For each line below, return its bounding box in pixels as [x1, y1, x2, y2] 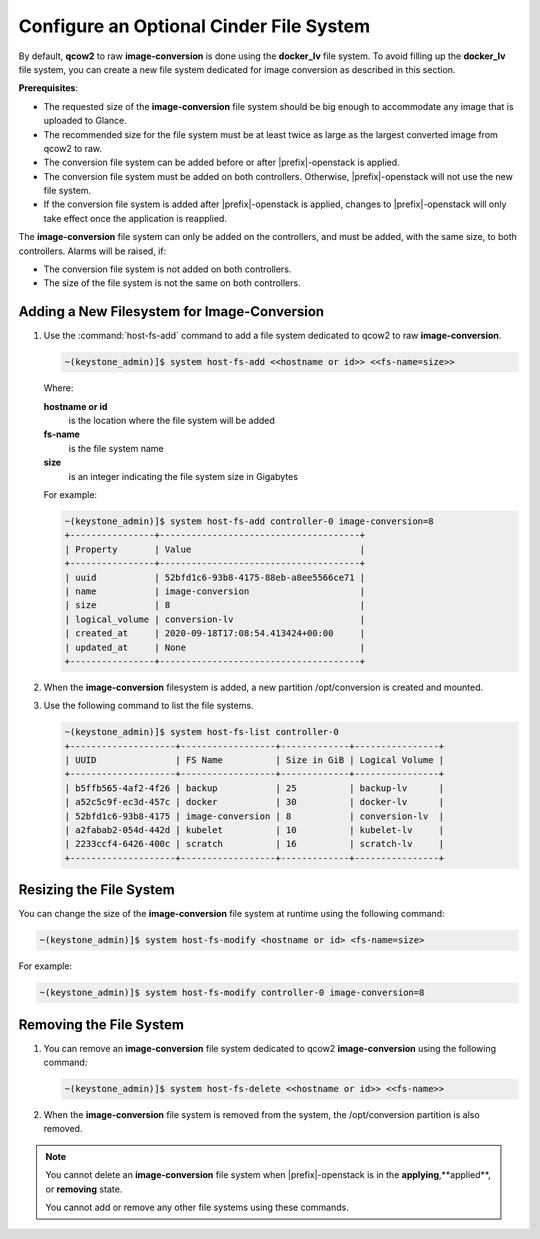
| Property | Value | [64, 543, 366, 555]
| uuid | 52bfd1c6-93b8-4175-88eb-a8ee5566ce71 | [64, 571, 366, 583]
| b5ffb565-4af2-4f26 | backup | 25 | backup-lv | [64, 782, 445, 794]
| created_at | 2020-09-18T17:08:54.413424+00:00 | [64, 628, 366, 639]
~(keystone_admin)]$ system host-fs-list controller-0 [64, 726, 339, 738]
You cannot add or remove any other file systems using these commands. [45, 1201, 349, 1214]
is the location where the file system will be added [68, 415, 275, 427]
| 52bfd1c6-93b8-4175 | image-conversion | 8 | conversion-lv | [64, 810, 445, 822]
